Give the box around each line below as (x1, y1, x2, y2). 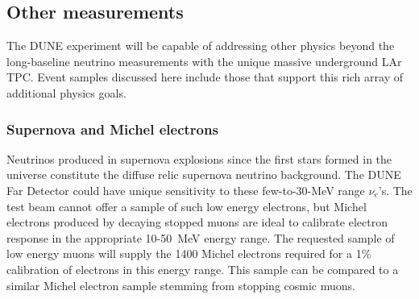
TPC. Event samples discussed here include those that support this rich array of (6, 69, 403, 85)
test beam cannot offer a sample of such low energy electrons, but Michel (6, 197, 367, 214)
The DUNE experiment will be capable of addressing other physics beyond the (6, 37, 395, 54)
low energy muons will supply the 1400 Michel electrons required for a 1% (6, 245, 371, 262)
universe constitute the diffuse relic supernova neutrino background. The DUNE (6, 166, 401, 183)
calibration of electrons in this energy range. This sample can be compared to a (6, 260, 399, 277)
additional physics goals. (6, 84, 127, 101)
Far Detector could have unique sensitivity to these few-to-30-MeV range (6, 181, 365, 198)
